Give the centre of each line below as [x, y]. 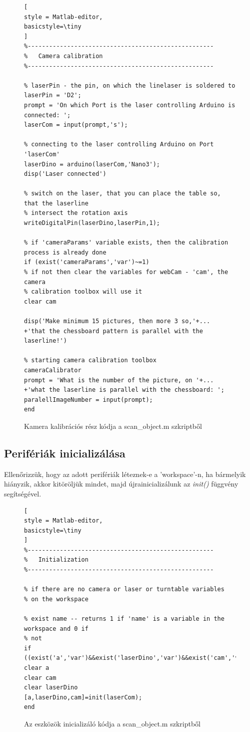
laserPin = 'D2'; [53, 95]
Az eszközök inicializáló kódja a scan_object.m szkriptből [112, 723]
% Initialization [56, 560]
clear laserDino [51, 688]
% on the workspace [56, 599]
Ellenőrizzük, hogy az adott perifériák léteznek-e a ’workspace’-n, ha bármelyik [125, 474]
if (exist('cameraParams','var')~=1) [87, 262]
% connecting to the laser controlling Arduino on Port [119, 145]
